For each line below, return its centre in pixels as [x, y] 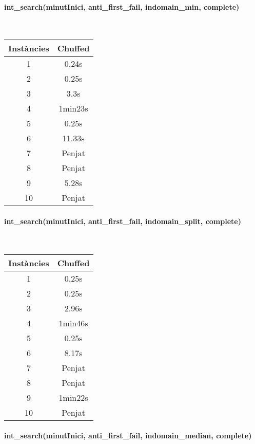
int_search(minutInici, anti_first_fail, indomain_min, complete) [122, 6]
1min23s [73, 108]
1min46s [73, 323]
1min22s [73, 397]
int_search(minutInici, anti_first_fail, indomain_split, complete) [123, 221]
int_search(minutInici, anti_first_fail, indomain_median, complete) [128, 436]
